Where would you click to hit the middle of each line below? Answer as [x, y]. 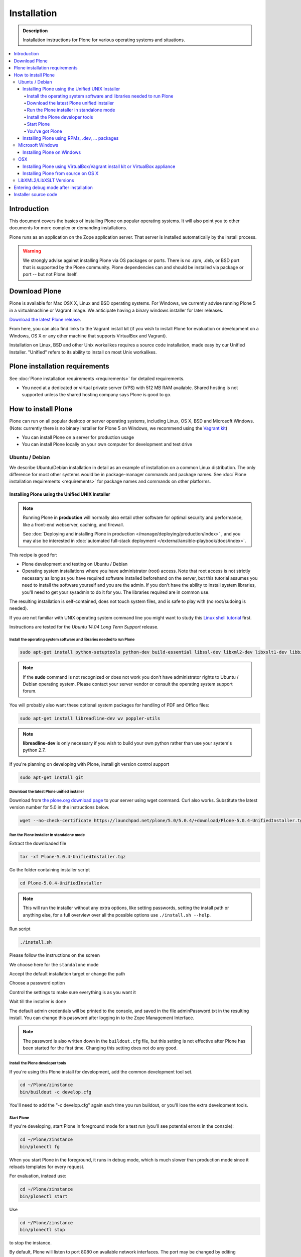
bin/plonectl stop [42, 1230]
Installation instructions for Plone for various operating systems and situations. [104, 40]
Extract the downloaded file [38, 843]
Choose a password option [37, 983]
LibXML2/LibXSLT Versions [46, 181]
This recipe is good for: [33, 555]
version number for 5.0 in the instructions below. [59, 807]
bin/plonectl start [44, 1196]
